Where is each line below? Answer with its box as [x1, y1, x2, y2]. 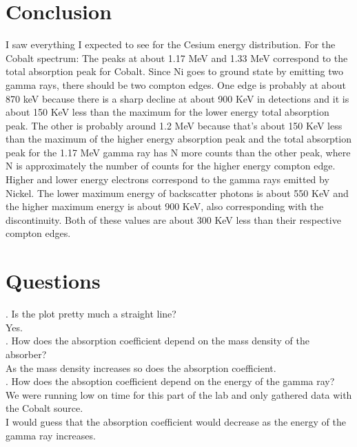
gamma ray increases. [6, 428, 96, 442]
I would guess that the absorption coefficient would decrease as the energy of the [6, 414, 346, 428]
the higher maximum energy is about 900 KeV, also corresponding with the [6, 199, 324, 214]
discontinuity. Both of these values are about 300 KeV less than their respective [6, 212, 341, 227]
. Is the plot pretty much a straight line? [6, 306, 176, 321]
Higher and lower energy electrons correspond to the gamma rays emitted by [6, 172, 329, 187]
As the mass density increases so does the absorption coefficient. [6, 360, 276, 375]
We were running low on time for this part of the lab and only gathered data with [6, 387, 352, 402]
